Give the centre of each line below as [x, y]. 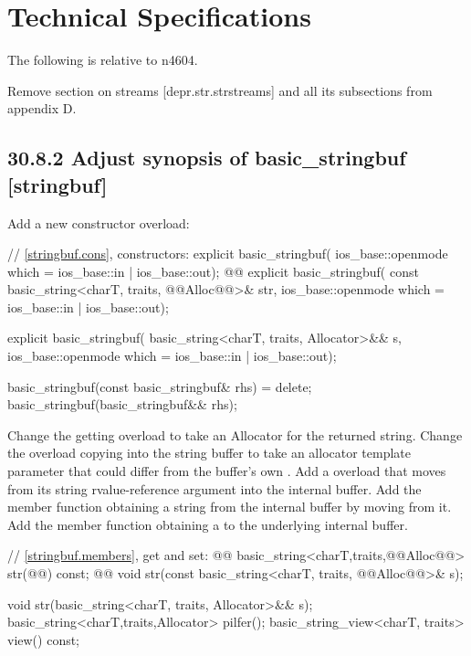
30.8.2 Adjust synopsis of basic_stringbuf [207, 158]
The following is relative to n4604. [103, 60]
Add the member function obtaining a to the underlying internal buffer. [208, 524]
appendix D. [42, 108]
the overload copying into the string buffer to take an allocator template [209, 453]
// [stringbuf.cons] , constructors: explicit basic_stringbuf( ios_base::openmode [228, 254]
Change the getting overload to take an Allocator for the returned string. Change [235, 434]
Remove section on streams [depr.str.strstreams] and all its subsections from [220, 90]
